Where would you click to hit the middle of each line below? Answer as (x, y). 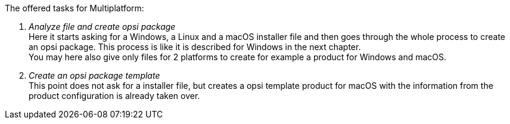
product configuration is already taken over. (114, 96)
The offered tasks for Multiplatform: (74, 8)
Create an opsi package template (94, 75)
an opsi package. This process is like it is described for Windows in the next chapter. (195, 47)
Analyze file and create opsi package (102, 27)
